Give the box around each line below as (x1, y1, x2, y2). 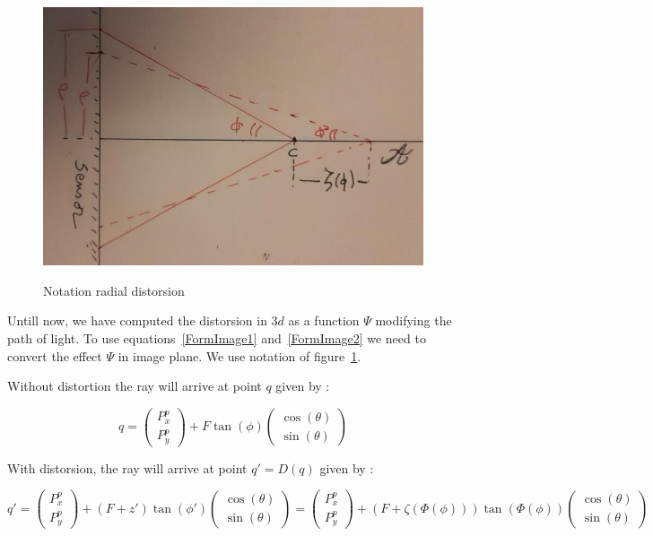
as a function (288, 311, 360, 330)
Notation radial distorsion (43, 281, 185, 299)
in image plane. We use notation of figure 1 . (118, 346, 361, 365)
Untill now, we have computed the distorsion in (7, 311, 267, 330)
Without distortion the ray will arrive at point (7, 376, 262, 395)
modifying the (375, 311, 452, 330)
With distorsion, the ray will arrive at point (7, 458, 248, 477)
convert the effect (7, 346, 102, 365)
